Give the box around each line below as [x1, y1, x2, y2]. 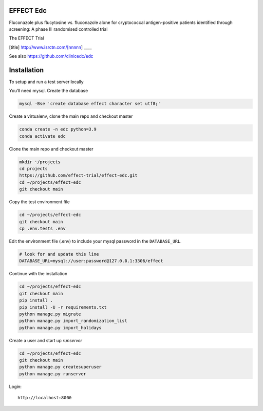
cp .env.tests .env [19, 226, 66, 231]
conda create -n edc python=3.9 [19, 127, 97, 132]
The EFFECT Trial [9, 35, 44, 41]
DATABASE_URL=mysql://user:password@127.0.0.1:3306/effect [19, 258, 163, 264]
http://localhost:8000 [18, 395, 72, 401]
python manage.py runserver [19, 371, 86, 376]
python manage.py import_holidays [19, 325, 102, 330]
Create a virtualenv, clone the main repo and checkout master [9, 113, 133, 119]
